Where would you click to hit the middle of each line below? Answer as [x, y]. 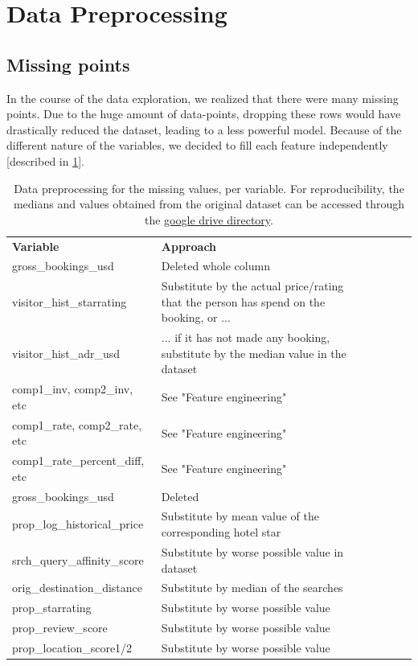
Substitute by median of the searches [252, 588]
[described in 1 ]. [45, 160]
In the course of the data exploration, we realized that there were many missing [203, 98]
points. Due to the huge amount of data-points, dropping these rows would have [204, 114]
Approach [189, 246]
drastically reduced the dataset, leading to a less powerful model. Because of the [204, 129]
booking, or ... [196, 317]
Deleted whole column [215, 266]
